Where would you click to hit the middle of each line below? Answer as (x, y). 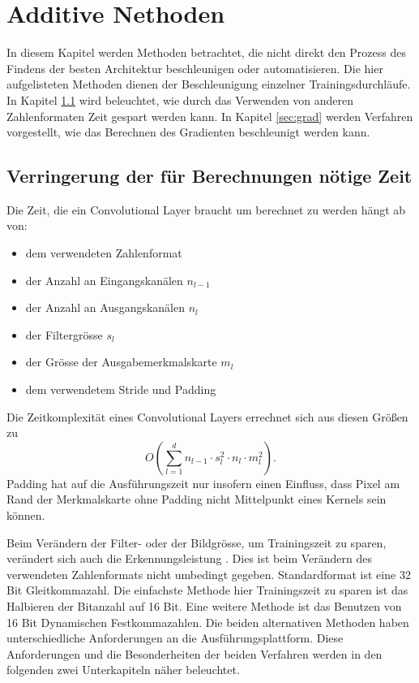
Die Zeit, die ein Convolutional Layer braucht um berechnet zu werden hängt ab (206, 209)
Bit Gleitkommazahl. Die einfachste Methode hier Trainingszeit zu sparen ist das (207, 590)
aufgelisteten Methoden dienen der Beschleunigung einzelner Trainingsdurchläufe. (209, 84)
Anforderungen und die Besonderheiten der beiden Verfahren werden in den (195, 653)
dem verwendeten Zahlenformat (104, 253)
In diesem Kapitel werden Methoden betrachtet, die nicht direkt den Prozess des (206, 52)
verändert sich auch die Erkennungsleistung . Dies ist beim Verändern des (189, 558)
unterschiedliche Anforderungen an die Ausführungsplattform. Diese (175, 638)
